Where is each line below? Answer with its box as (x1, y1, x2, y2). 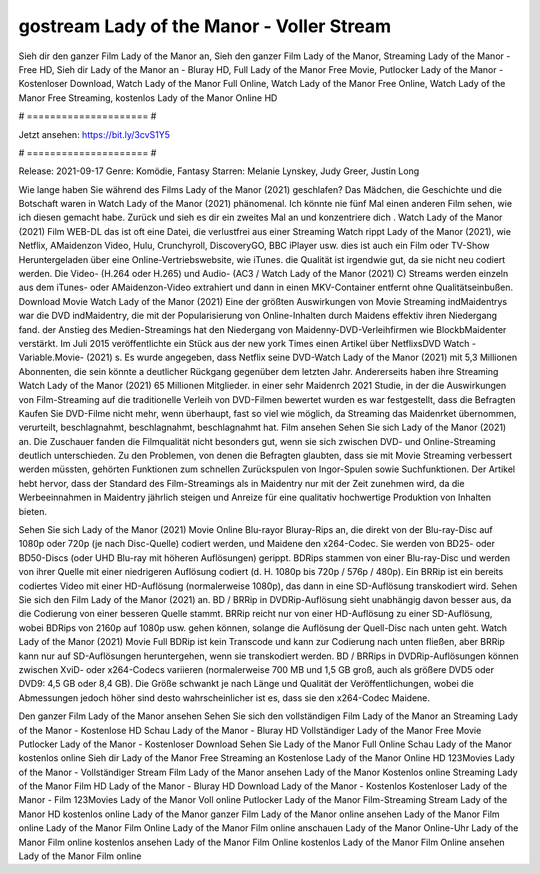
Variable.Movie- (18, 351, 85, 364)
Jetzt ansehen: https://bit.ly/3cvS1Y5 (18, 128, 170, 140)
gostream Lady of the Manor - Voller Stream (18, 15, 392, 37)
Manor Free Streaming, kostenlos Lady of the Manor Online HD (18, 91, 278, 104)
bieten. (18, 505, 48, 517)
